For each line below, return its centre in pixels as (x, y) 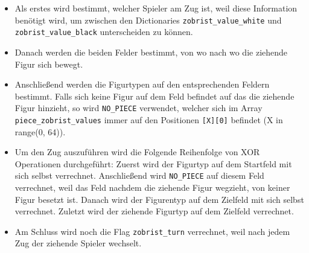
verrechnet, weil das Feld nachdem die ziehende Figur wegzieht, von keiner (152, 187)
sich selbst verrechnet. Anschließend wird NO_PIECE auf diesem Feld (139, 175)
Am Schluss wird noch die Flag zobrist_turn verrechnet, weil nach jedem (152, 231)
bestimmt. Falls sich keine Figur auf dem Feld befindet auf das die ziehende (154, 96)
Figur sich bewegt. (49, 64)
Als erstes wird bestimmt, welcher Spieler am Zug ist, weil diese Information (156, 8)
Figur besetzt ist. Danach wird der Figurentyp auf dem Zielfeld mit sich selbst (159, 199)
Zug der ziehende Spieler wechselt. (78, 243)
